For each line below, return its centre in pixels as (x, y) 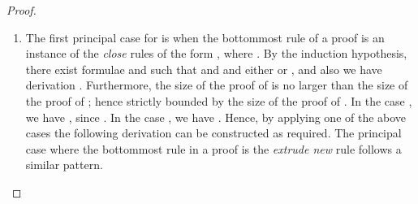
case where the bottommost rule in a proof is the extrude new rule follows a (213, 148)
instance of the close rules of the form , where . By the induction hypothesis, (216, 53)
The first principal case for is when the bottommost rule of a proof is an (205, 37)
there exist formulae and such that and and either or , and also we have (204, 69)
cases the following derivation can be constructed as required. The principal (213, 133)
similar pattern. (64, 165)
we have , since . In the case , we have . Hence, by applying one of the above (216, 117)
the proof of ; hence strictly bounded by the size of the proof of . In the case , (219, 100)
